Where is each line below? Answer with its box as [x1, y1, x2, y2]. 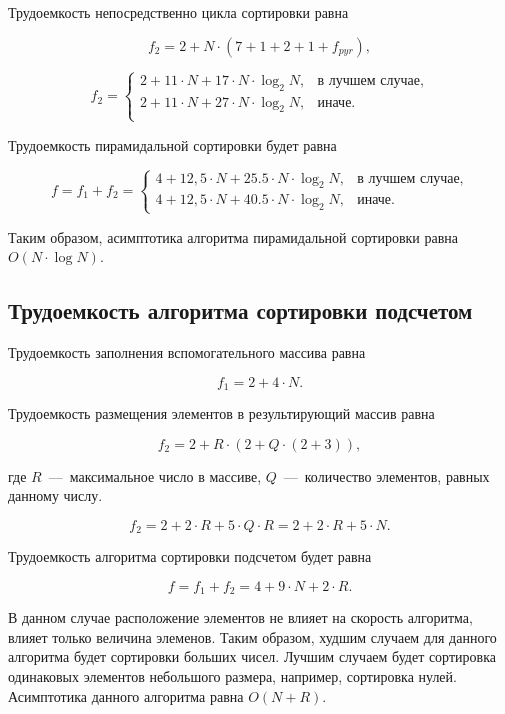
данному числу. [8, 485, 103, 506]
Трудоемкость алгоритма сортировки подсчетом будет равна [8, 546, 372, 567]
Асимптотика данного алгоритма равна [8, 685, 244, 706]
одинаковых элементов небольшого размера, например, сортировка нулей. [8, 666, 457, 687]
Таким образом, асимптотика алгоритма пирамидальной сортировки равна [8, 226, 458, 247]
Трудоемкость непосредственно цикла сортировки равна [8, 2, 349, 22]
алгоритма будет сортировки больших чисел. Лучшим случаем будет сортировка [8, 646, 496, 667]
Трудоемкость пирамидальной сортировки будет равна [8, 134, 337, 155]
